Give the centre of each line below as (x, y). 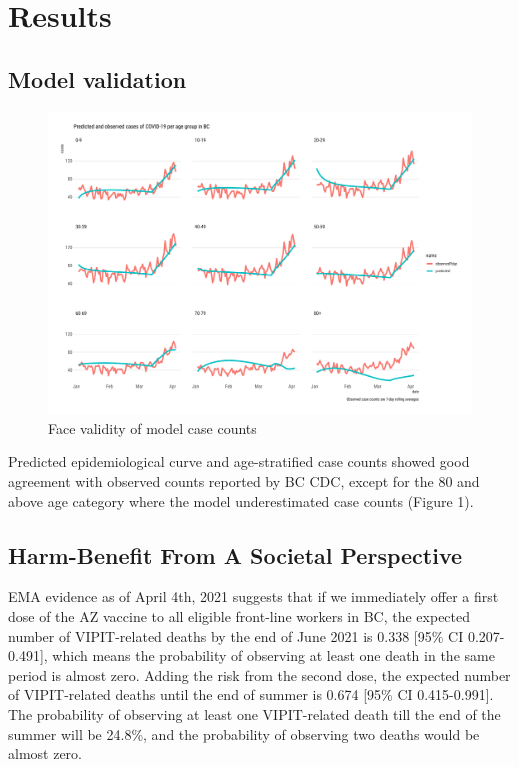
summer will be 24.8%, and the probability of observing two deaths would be (244, 733)
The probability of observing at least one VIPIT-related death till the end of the (254, 713)
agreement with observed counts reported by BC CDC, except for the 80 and (244, 481)
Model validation (97, 78)
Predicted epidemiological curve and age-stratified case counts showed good (239, 461)
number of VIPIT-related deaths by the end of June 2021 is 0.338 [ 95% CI (236, 635)
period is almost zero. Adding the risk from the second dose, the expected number (259, 674)
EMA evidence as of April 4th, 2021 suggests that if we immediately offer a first (253, 596)
